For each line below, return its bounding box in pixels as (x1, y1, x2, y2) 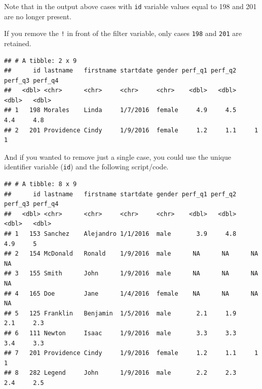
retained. (4, 38, 31, 48)
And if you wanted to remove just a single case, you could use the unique (4, 151, 231, 162)
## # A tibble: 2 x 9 (4, 57, 77, 64)
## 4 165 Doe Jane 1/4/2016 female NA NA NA (4, 290, 258, 297)
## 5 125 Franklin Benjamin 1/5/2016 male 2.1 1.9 (4, 309, 237, 317)
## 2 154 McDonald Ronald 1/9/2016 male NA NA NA (4, 250, 258, 258)
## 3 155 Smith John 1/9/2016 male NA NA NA (4, 270, 258, 277)
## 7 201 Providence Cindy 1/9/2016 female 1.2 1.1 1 (4, 349, 258, 357)
